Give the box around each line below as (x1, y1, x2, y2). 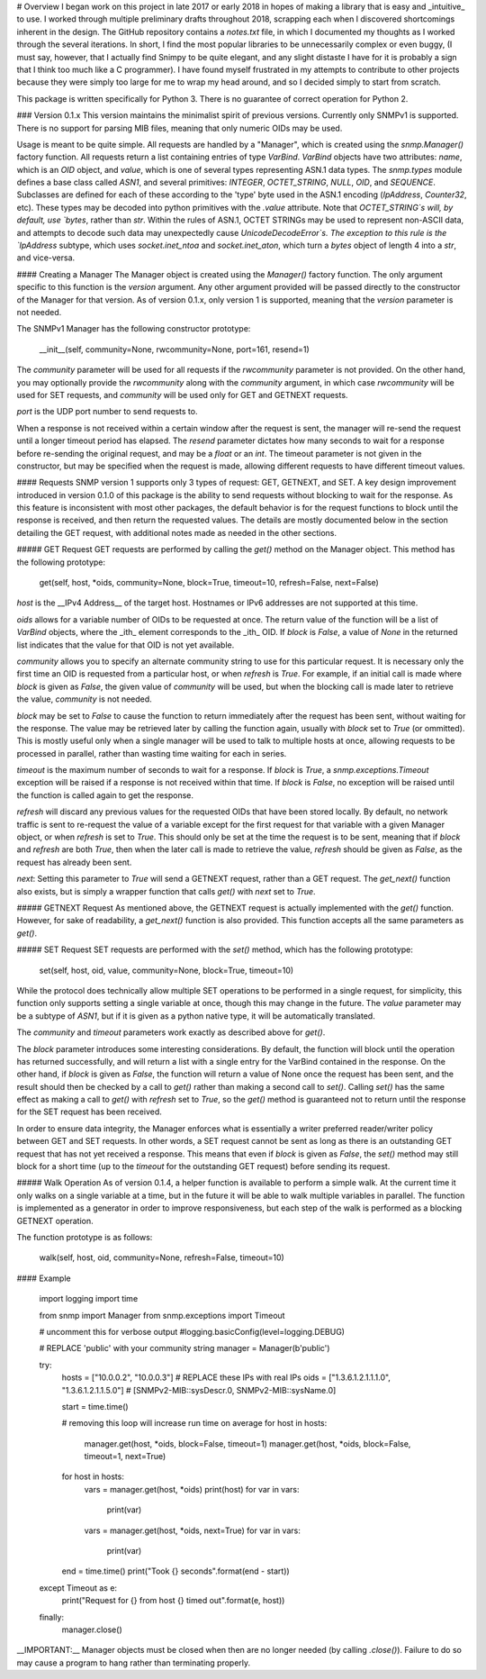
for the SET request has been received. (16, 1106, 162, 1117)
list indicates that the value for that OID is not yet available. (16, 640, 235, 650)
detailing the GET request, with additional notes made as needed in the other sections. (16, 527, 337, 538)
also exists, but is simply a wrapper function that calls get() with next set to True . (16, 885, 316, 896)
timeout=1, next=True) (84, 1451, 166, 1462)
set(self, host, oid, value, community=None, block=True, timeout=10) (39, 965, 294, 976)
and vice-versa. (16, 252, 76, 263)
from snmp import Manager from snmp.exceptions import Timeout (39, 1310, 285, 1321)
